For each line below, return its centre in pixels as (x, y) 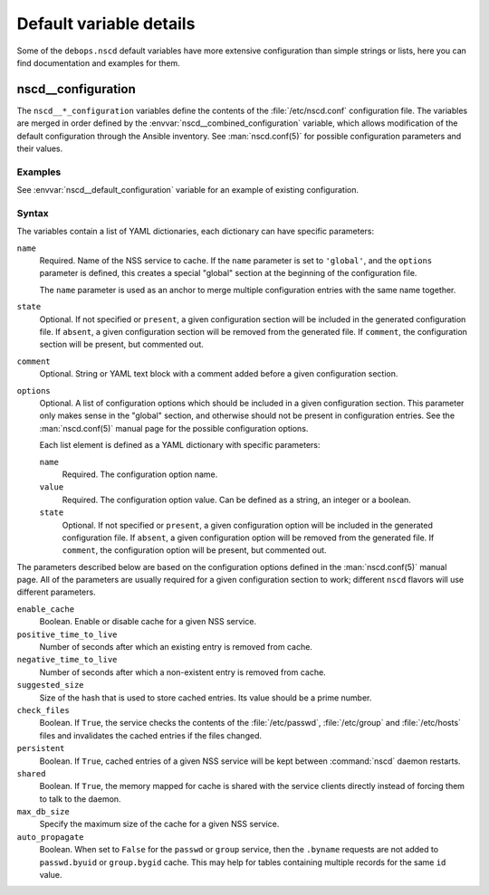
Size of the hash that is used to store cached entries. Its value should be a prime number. (206, 698)
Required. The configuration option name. (140, 474)
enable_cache (46, 609)
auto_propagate (51, 837)
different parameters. (56, 592)
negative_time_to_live (67, 660)
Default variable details (106, 24)
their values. (40, 148)
